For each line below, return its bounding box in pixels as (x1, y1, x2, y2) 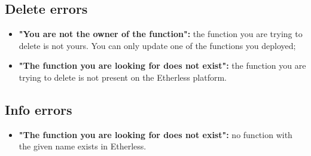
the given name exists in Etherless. (19, 140, 147, 152)
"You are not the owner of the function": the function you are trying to (19, 27, 303, 40)
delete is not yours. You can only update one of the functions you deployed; (19, 39, 296, 51)
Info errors (5, 100, 72, 118)
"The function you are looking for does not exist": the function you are (19, 59, 306, 72)
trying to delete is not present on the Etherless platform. (19, 71, 227, 83)
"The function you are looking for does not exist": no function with (19, 128, 292, 140)
